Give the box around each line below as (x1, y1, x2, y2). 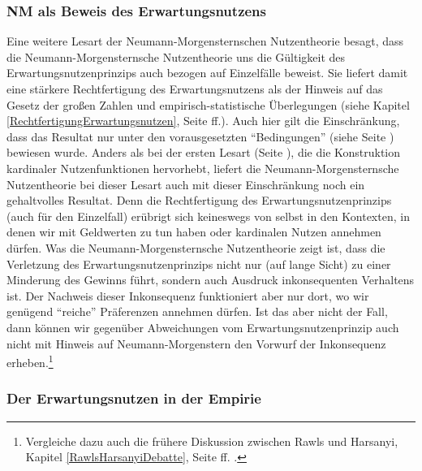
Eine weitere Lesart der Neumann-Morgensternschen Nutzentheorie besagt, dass (6, 32, 404, 50)
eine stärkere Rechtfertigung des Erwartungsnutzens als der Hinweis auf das (6, 80, 383, 97)
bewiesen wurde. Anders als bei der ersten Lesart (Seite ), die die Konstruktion (6, 144, 401, 161)
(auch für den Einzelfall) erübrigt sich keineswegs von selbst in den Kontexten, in (6, 207, 410, 224)
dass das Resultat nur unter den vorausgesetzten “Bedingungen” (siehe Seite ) (6, 127, 394, 145)
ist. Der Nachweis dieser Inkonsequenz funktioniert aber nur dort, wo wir (6, 287, 369, 304)
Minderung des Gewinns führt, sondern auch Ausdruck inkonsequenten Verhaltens (6, 271, 415, 288)
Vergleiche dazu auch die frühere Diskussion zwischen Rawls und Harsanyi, (25, 432, 398, 449)
